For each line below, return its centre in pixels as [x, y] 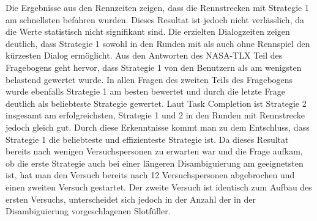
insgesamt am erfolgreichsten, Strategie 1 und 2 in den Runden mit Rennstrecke [155, 115]
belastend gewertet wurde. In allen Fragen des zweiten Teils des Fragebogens [149, 79]
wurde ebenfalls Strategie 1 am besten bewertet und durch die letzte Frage [146, 91]
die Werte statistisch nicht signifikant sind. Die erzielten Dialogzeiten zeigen [148, 31]
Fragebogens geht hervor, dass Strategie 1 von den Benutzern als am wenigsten [154, 67]
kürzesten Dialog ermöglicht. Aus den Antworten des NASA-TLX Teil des [144, 55]
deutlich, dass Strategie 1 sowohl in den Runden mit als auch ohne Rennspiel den [158, 43]
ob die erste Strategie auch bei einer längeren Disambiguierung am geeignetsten [155, 163]
